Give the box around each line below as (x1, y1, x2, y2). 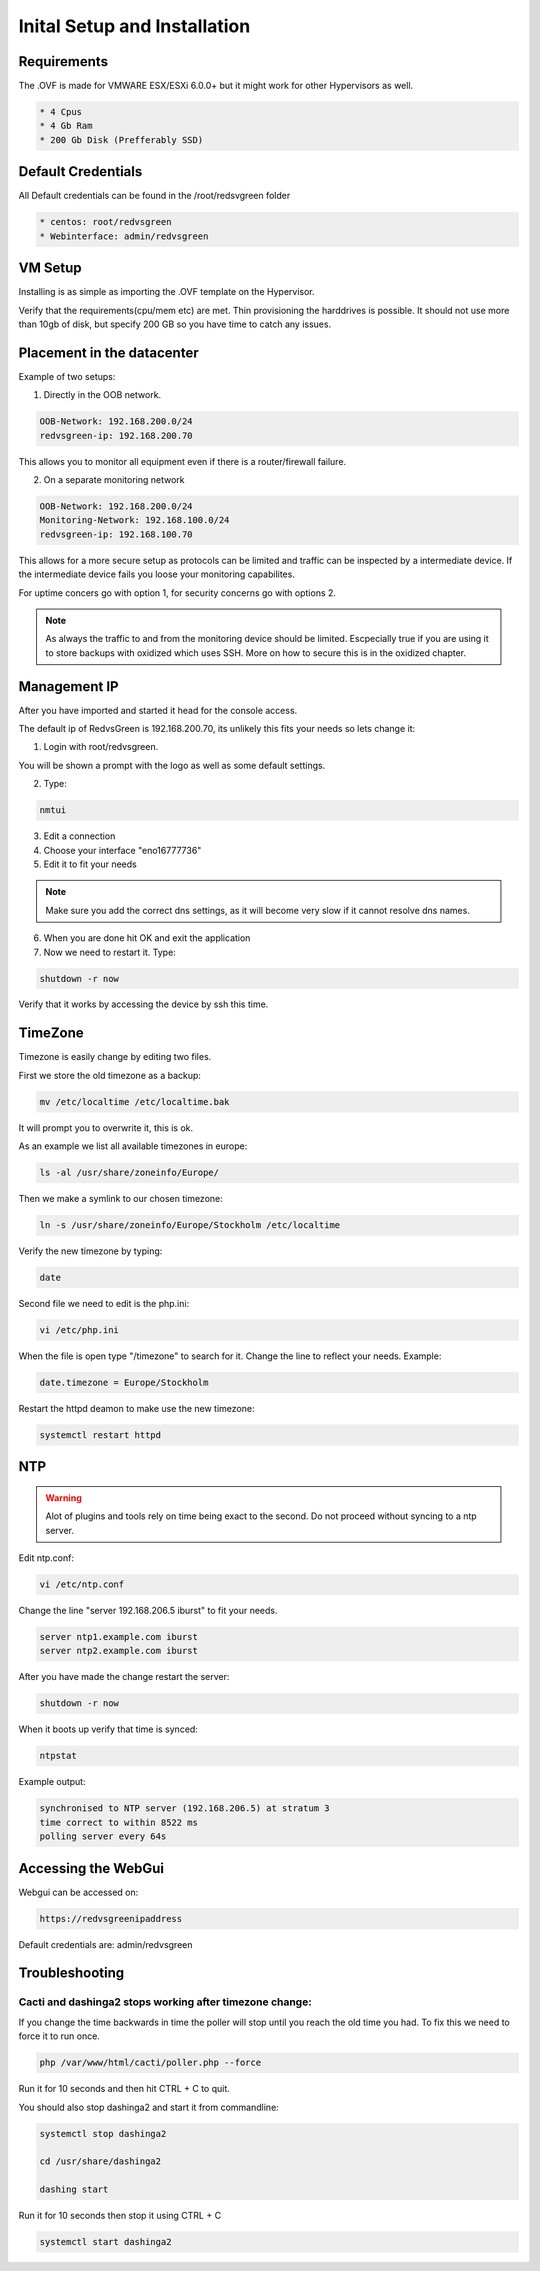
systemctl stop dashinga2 (39, 2128, 167, 2139)
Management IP (18, 678, 119, 695)
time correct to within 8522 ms (39, 1816, 199, 1828)
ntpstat (39, 1750, 77, 1762)
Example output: (18, 1776, 86, 1788)
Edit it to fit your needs (43, 858, 137, 870)
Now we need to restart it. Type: (43, 946, 177, 958)
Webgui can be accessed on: (18, 1886, 139, 1898)
